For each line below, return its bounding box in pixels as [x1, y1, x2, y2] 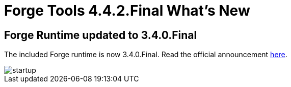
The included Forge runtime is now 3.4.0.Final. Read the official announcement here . [4, 50, 287, 59]
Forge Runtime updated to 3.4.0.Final [4, 28, 197, 41]
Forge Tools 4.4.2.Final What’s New [4, 2, 250, 19]
